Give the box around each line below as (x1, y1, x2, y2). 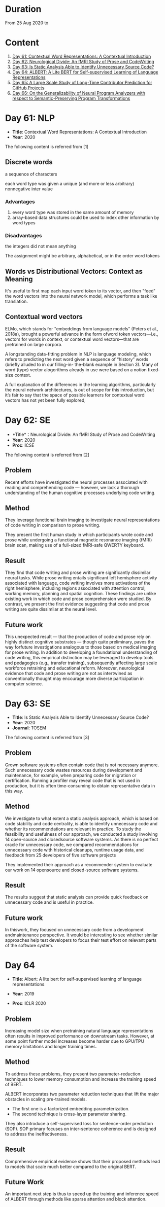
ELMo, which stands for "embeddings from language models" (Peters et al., (5, 325, 159, 331)
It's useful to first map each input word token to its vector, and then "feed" (5, 288, 156, 294)
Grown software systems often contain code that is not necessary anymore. (5, 762, 159, 768)
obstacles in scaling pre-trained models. (5, 1096, 87, 1102)
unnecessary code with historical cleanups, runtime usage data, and (5, 847, 144, 852)
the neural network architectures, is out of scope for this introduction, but (5, 387, 154, 392)
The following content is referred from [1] (5, 143, 89, 149)
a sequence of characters (5, 171, 58, 177)
